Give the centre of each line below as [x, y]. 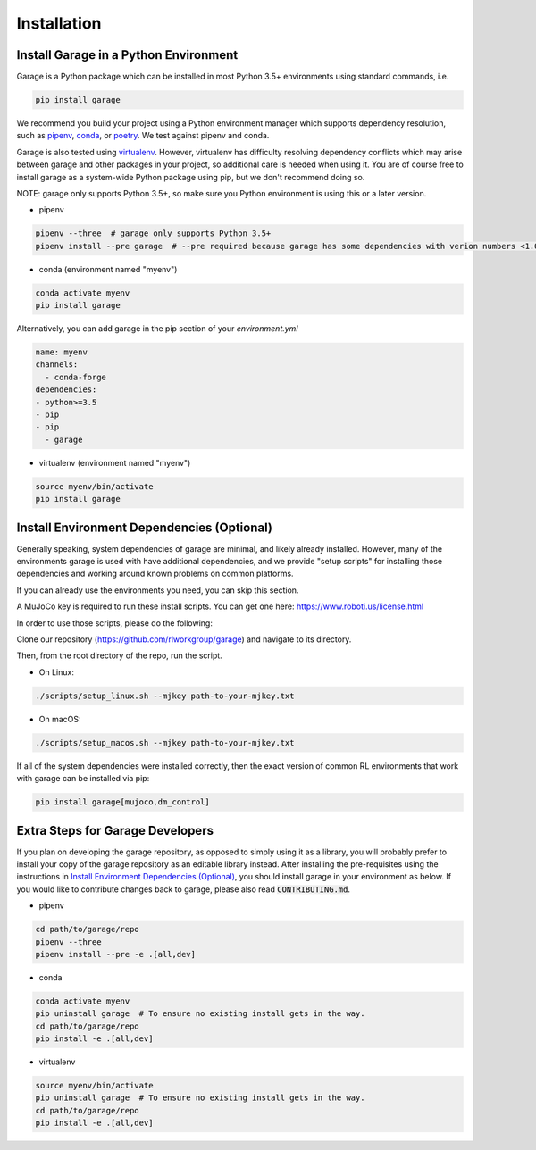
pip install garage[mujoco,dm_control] [122, 802]
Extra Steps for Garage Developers [115, 830]
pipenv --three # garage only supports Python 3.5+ [153, 233]
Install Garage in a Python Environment [127, 55]
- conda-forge [76, 377]
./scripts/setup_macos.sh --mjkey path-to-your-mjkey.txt [165, 742]
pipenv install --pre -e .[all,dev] [116, 954]
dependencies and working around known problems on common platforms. [155, 574]
